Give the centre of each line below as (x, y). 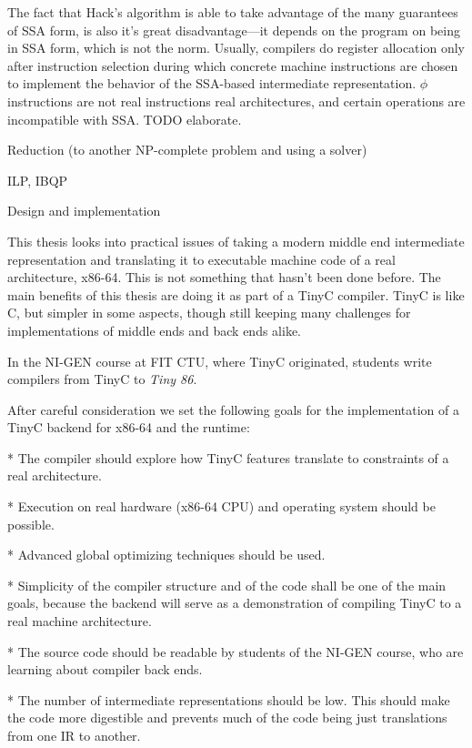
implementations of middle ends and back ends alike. (155, 330)
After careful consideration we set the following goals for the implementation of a (233, 409)
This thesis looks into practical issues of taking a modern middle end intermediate (236, 241)
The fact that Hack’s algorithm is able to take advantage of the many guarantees (233, 12)
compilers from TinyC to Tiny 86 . (102, 379)
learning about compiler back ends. (105, 669)
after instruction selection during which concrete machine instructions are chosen (233, 65)
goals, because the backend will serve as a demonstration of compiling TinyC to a (235, 603)
